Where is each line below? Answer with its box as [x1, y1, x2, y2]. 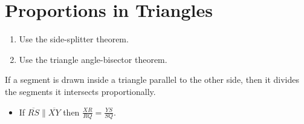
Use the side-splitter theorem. [19, 33, 129, 45]
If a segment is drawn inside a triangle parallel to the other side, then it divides [5, 73, 300, 86]
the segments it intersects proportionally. [5, 85, 156, 97]
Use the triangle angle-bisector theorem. [19, 53, 167, 65]
